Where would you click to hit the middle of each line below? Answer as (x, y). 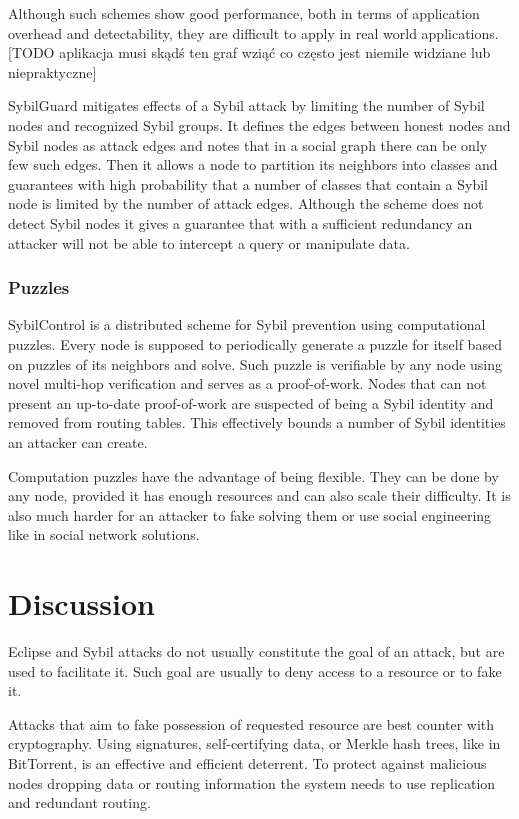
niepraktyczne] (52, 71)
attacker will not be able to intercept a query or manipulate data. (209, 242)
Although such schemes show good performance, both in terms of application (244, 13)
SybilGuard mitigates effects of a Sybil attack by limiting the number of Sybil (246, 105)
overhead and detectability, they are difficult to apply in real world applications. (253, 32)
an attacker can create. (78, 441)
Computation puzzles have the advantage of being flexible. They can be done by (253, 475)
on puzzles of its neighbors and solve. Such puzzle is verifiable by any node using (255, 363)
